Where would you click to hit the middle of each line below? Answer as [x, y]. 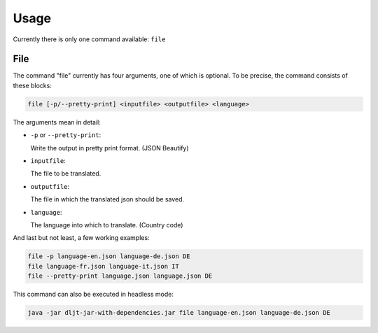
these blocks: [32, 85]
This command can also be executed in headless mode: [93, 295]
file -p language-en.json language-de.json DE [109, 256]
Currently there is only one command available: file [89, 39]
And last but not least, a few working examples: [81, 238]
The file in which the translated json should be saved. [107, 199]
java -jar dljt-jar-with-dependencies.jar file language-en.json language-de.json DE [179, 313]
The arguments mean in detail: [57, 122]
